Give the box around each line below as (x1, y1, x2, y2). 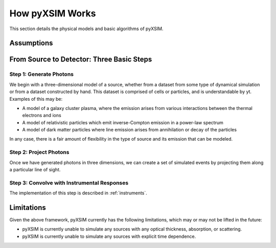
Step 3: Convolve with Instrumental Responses (9, 179, 129, 186)
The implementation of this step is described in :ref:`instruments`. (9, 190, 148, 196)
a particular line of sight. (9, 166, 61, 172)
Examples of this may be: (9, 96, 63, 102)
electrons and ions (22, 112, 61, 119)
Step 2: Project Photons (9, 149, 70, 156)
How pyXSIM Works (9, 8, 96, 19)
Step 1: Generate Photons (9, 71, 74, 78)
